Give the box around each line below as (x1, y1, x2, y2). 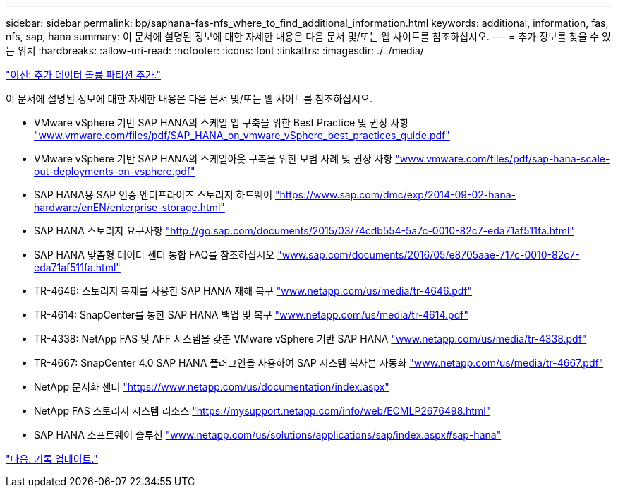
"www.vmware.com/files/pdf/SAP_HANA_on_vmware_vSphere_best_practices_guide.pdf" (34, 129, 450, 141)
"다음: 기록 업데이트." (6, 453, 98, 465)
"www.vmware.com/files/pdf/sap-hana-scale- (395, 153, 610, 165)
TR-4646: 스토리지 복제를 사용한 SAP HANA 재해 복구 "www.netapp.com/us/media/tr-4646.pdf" (34, 285, 472, 297)
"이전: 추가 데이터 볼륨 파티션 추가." (6, 69, 161, 81)
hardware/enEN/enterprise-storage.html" (34, 201, 225, 213)
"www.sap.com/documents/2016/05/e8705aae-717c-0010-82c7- (277, 249, 580, 261)
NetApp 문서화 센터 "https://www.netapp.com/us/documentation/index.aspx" (34, 381, 389, 393)
